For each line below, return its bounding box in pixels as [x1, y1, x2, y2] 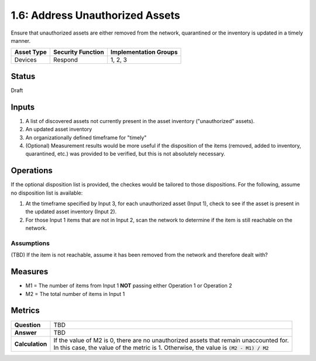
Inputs [11, 102, 35, 112]
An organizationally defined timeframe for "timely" [25, 134, 147, 141]
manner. [11, 37, 31, 44]
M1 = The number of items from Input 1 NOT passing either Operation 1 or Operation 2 [25, 282, 232, 290]
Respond [53, 56, 78, 64]
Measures [11, 267, 49, 277]
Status [11, 71, 36, 81]
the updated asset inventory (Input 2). [25, 208, 117, 215]
